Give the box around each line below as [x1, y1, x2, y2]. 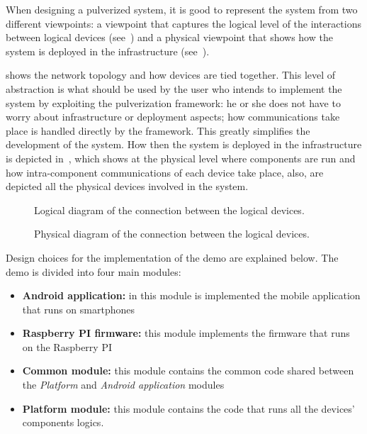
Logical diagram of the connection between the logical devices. [34, 202, 305, 217]
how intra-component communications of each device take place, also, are [6, 165, 324, 179]
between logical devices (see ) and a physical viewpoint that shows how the [6, 30, 333, 45]
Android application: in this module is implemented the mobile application [22, 288, 361, 303]
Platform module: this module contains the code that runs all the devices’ [22, 401, 355, 416]
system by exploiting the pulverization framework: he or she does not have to [6, 95, 341, 110]
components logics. [22, 415, 104, 430]
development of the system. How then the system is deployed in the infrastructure [6, 137, 362, 152]
